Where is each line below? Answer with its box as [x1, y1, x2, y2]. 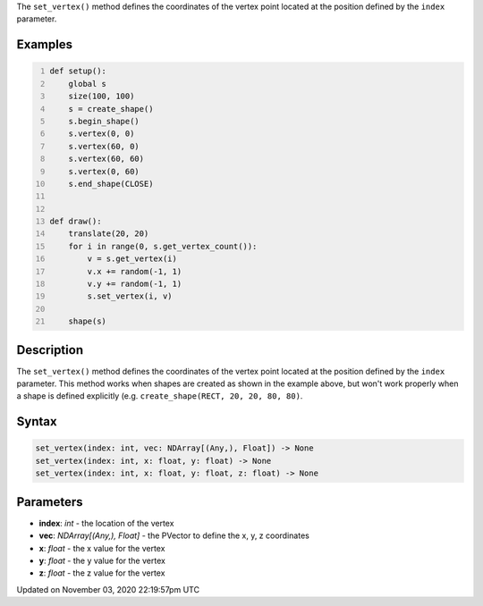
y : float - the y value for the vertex [38, 555, 165, 566]
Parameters [16, 494, 83, 509]
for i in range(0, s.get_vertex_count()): [68, 241, 258, 251]
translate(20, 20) [68, 229, 149, 239]
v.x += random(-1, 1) [87, 266, 182, 276]
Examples [16, 37, 73, 53]
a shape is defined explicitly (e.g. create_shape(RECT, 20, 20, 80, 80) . [16, 391, 303, 401]
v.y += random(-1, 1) [87, 279, 182, 290]
